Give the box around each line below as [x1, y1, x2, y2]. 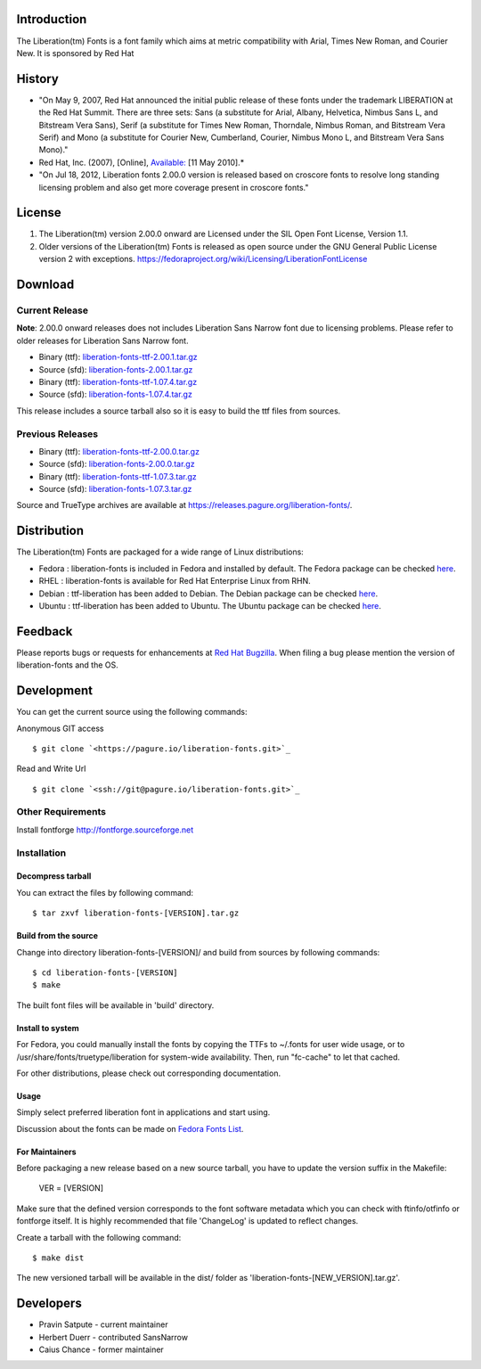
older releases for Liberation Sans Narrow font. [16, 335, 189, 346]
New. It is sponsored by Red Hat [16, 47, 135, 58]
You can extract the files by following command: [16, 887, 194, 898]
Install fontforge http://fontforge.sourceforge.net [16, 824, 194, 835]
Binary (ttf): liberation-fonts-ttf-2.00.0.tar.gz [38, 446, 200, 456]
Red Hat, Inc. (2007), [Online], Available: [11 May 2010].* [38, 157, 245, 168]
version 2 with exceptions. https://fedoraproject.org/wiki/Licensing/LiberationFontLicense [38, 254, 368, 265]
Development [16, 683, 94, 699]
